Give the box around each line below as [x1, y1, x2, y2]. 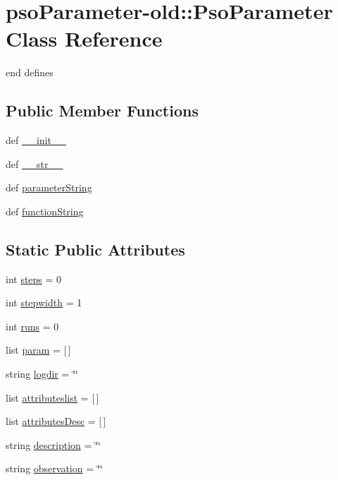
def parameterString [6, 180, 92, 195]
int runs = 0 [6, 318, 59, 333]
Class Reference [6, 24, 163, 53]
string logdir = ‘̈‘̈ [6, 366, 78, 381]
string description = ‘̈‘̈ [6, 437, 101, 452]
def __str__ [6, 156, 63, 171]
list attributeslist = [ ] [6, 390, 99, 404]
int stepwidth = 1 [6, 295, 82, 310]
